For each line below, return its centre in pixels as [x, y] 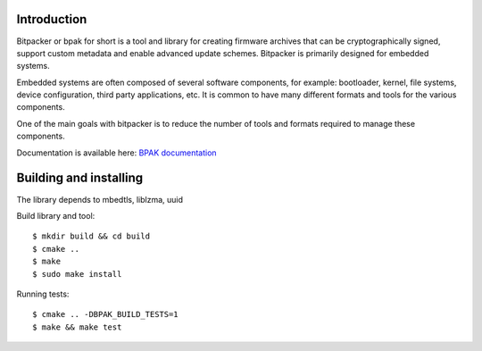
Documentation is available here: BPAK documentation [117, 153]
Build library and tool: [56, 215]
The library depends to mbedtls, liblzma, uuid [100, 199]
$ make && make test [77, 327]
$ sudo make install [77, 274]
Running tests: [43, 294]
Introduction [52, 19]
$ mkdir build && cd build [91, 236]
